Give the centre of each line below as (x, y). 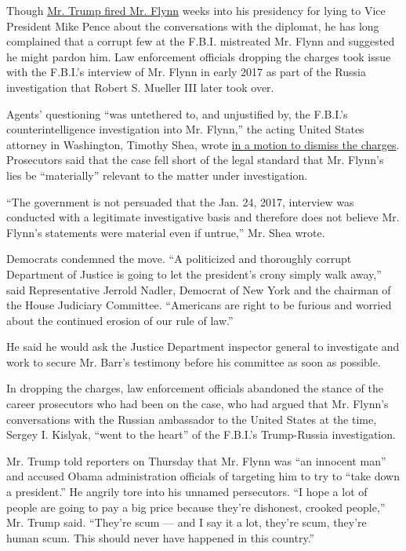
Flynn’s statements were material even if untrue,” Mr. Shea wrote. (166, 232)
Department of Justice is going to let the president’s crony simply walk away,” (194, 274)
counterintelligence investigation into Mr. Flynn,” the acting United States (185, 129)
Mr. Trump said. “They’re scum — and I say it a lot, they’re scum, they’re (187, 522)
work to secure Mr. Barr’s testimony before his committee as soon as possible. (194, 361)
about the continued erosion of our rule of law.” (120, 320)
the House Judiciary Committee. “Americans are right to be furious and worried (199, 305)
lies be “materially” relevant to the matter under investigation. (157, 175)
